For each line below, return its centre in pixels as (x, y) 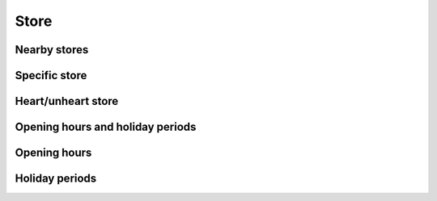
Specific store (51, 75)
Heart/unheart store (67, 101)
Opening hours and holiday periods (106, 127)
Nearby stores (52, 50)
